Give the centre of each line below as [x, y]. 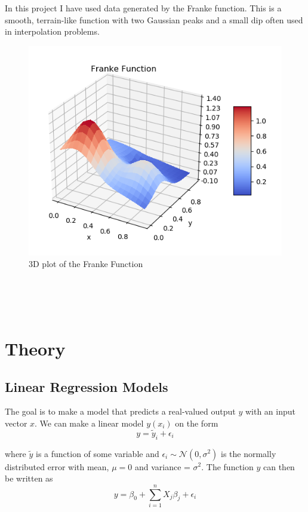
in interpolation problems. [52, 31]
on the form [197, 423]
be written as [29, 478]
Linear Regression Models [87, 386]
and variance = [162, 466]
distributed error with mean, [57, 466]
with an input [270, 411]
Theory [35, 348]
